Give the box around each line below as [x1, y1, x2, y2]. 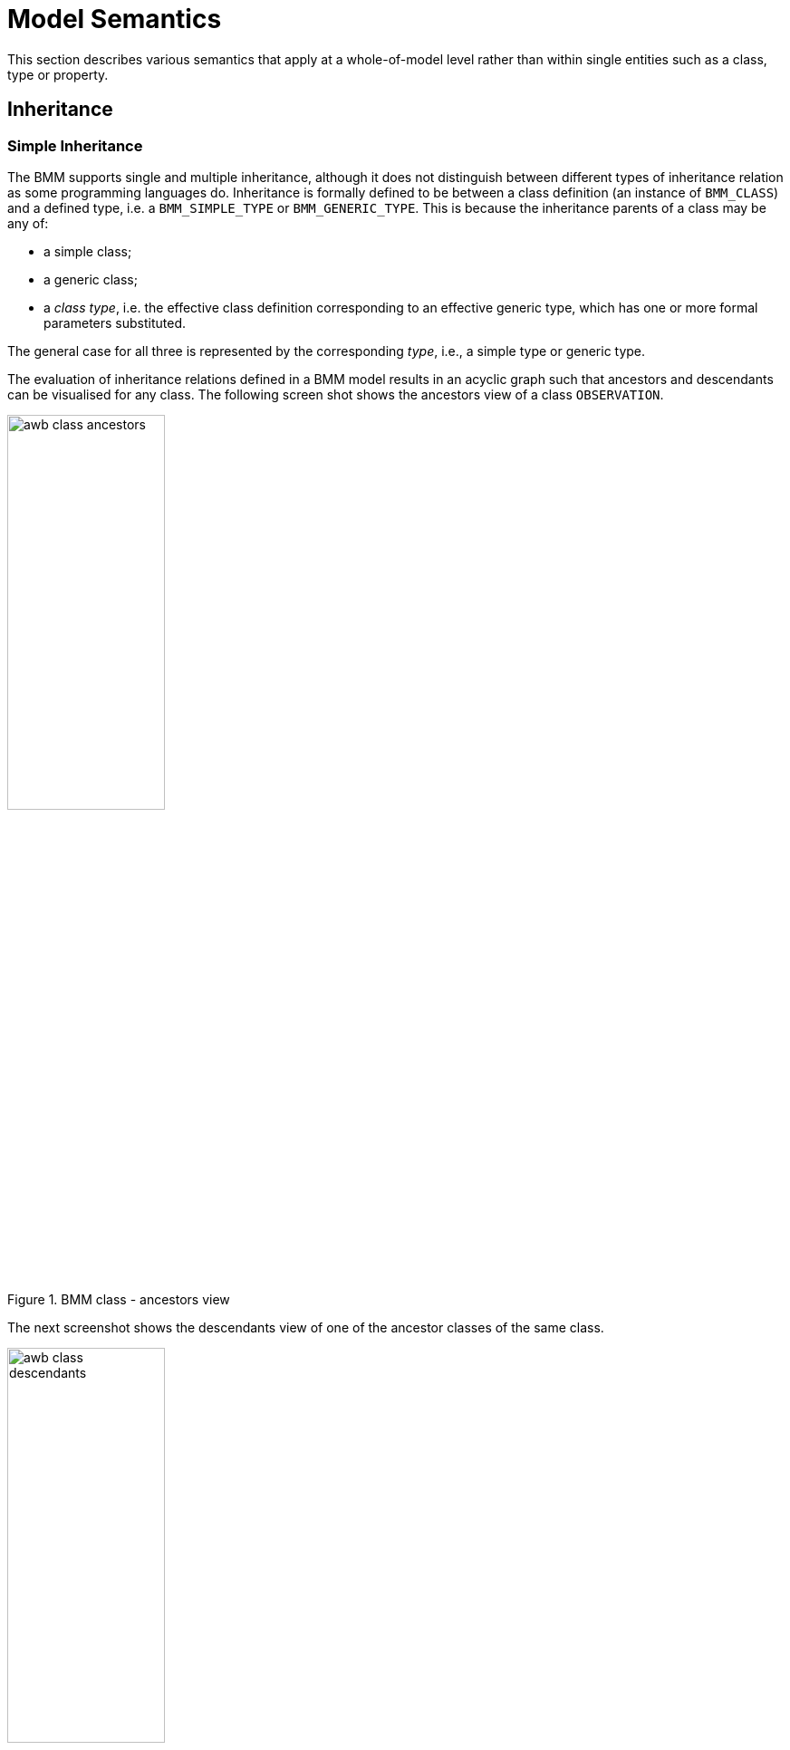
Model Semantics [7, 4, 222, 34]
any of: [7, 215, 49, 231]
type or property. [7, 66, 109, 82]
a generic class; [43, 271, 138, 287]
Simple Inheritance [7, 136, 143, 155]
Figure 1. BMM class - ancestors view [7, 1292, 230, 1308]
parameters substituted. [43, 314, 187, 331]
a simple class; [43, 243, 132, 259]
